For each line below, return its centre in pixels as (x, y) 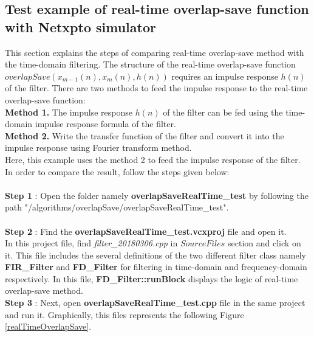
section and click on (265, 243)
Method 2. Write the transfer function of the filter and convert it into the (145, 135)
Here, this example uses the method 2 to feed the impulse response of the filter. (153, 159)
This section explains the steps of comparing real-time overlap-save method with (155, 52)
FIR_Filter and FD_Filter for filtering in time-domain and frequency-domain (156, 267)
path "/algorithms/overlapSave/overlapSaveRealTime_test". (117, 207)
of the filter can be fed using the (223, 112)
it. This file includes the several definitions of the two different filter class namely (155, 255)
